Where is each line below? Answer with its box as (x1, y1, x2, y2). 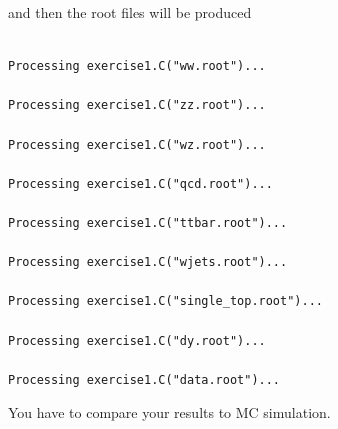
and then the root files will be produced (8, 2, 252, 22)
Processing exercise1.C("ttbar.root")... (8, 215, 288, 230)
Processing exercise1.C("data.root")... (8, 372, 281, 387)
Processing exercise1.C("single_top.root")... (8, 294, 323, 309)
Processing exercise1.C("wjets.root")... (8, 255, 288, 270)
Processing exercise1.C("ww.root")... (8, 59, 266, 74)
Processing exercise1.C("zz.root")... (8, 98, 266, 113)
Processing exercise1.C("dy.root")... (8, 333, 266, 348)
